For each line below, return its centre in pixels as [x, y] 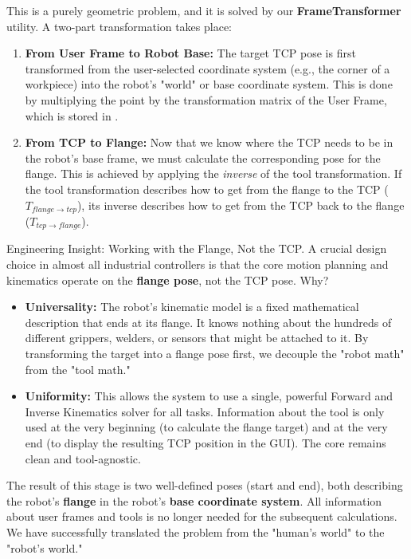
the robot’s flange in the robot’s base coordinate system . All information [194, 500]
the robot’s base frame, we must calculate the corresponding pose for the [203, 157]
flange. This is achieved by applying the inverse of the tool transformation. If [213, 173]
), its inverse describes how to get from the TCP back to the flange [241, 205]
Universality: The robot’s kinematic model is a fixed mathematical [192, 307]
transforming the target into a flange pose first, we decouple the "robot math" [215, 353]
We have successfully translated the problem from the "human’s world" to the [196, 531]
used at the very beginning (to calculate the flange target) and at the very [206, 427]
